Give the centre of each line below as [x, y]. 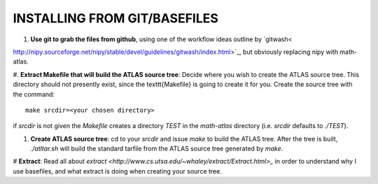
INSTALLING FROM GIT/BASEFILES [115, 18]
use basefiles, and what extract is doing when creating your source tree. [117, 171]
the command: [34, 94]
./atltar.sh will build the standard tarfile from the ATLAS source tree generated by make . [157, 149]
